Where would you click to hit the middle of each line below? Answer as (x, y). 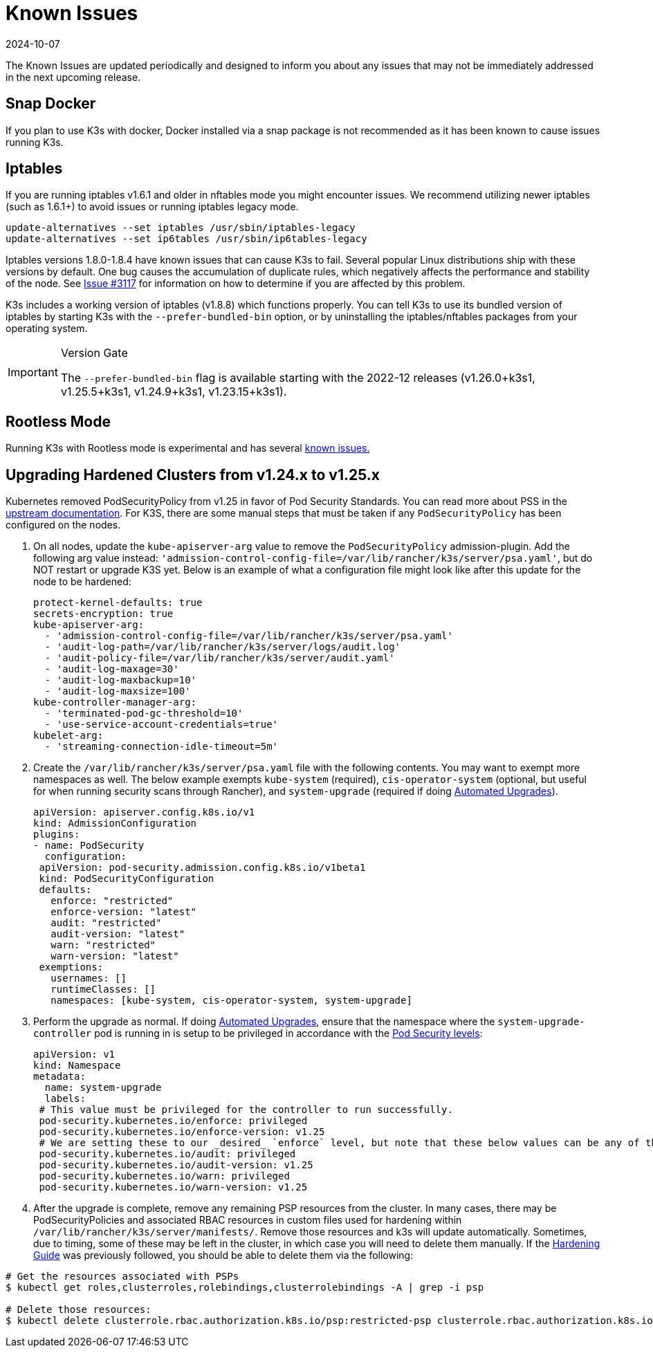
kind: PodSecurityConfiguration (127, 879)
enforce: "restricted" (112, 901)
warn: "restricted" (103, 945)
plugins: (57, 835)
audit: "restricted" (106, 923)
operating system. (47, 329)
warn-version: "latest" (115, 956)
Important (33, 372)
